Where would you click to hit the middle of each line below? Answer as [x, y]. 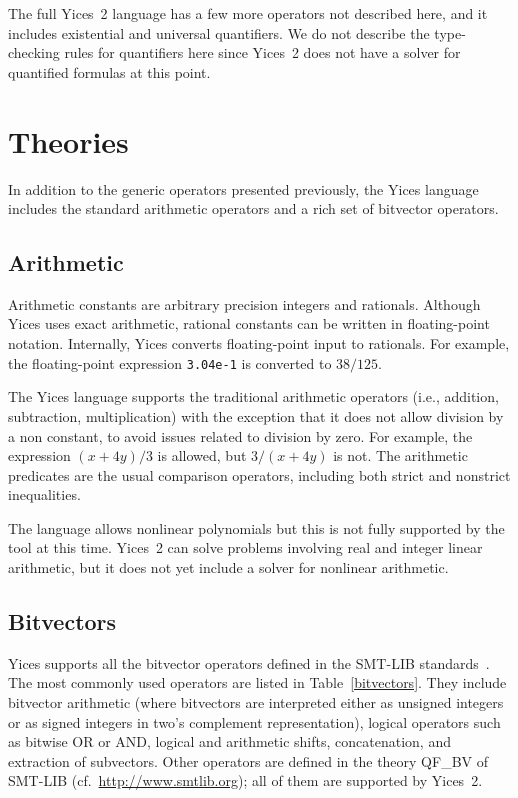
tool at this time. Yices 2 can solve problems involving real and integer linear [245, 547]
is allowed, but [202, 455]
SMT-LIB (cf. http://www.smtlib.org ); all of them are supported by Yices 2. [245, 780]
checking [34, 52]
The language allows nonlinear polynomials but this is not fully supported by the [256, 527]
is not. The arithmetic [400, 455]
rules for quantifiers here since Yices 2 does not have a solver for [262, 52]
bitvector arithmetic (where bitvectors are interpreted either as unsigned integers [256, 702]
